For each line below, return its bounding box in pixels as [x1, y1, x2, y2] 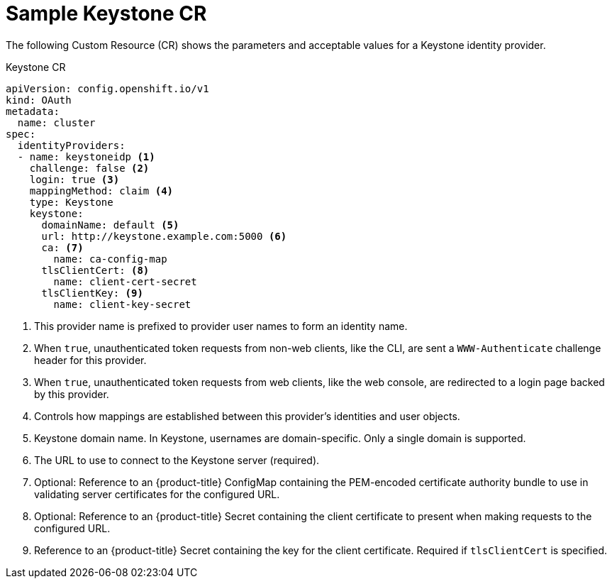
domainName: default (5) [41, 219, 179, 231]
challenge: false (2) [29, 162, 150, 174]
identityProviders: [17, 139, 126, 151]
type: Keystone [29, 196, 113, 208]
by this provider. [34, 387, 109, 400]
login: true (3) [29, 173, 120, 185]
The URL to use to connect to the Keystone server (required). [34, 453, 320, 466]
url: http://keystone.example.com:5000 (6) [41, 230, 287, 242]
